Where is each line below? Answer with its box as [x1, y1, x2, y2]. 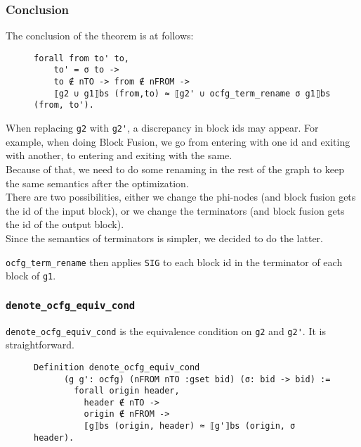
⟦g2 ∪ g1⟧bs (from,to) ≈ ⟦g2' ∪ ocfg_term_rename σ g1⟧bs [53, 88, 331, 99]
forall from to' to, [34, 53, 130, 63]
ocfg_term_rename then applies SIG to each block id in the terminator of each [6, 254, 343, 269]
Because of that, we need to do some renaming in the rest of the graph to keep [6, 161, 344, 176]
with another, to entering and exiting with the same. [6, 148, 232, 163]
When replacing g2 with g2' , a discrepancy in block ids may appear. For [6, 120, 319, 135]
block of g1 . [6, 268, 56, 283]
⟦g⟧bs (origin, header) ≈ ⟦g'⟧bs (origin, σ [84, 421, 296, 432]
